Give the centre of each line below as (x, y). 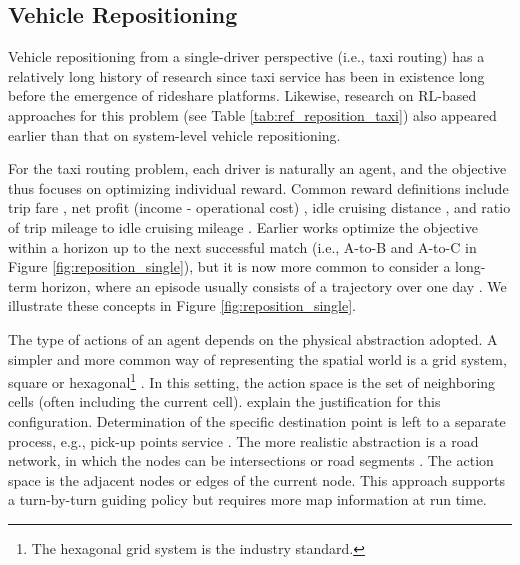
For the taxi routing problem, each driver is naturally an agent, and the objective (257, 168)
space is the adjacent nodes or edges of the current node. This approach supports (256, 479)
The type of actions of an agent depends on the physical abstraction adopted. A (253, 338)
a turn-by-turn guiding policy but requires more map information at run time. (247, 499)
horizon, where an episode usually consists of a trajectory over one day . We (274, 285)
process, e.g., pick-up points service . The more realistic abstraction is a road (243, 440)
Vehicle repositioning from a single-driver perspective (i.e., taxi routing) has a (246, 56)
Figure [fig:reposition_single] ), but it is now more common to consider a (229, 266)
